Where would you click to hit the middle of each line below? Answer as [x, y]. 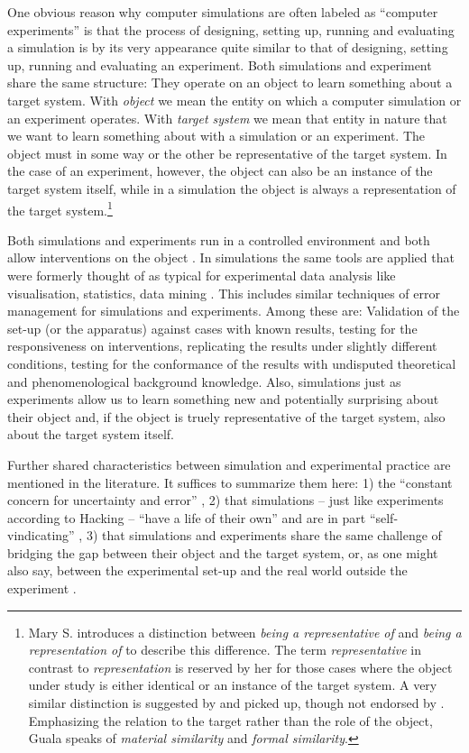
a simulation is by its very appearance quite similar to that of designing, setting [228, 47]
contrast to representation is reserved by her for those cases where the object [240, 667]
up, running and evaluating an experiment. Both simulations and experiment [220, 64]
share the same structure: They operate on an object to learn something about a [230, 83]
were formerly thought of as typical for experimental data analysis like [202, 275]
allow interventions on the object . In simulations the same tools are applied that [231, 257]
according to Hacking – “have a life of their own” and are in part [187, 517]
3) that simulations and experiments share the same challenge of [264, 535]
